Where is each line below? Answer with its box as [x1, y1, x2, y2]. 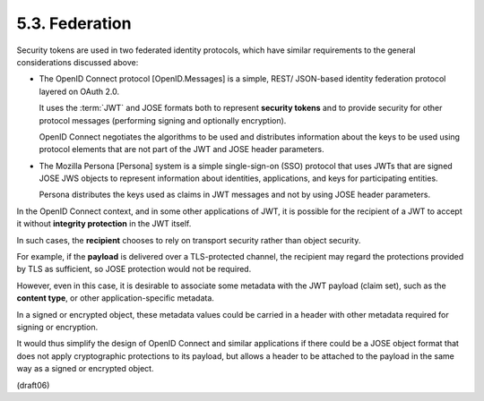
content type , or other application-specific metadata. [16, 293, 215, 303]
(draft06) [16, 380, 50, 390]
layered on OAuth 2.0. [39, 86, 120, 97]
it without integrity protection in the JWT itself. [16, 218, 192, 229]
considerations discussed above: [16, 56, 139, 67]
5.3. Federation [16, 13, 132, 33]
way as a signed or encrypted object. [16, 363, 154, 374]
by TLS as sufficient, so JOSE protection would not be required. [16, 264, 252, 275]
